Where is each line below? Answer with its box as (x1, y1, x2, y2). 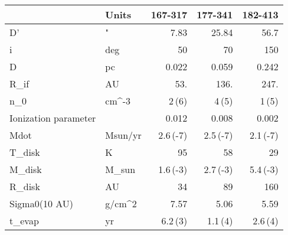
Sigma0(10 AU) (9, 197, 74, 210)
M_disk (9, 162, 42, 176)
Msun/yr (105, 128, 142, 142)
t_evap (9, 214, 39, 227)
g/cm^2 (105, 197, 137, 210)
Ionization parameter (9, 111, 96, 125)
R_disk (9, 179, 40, 193)
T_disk (9, 145, 40, 159)
